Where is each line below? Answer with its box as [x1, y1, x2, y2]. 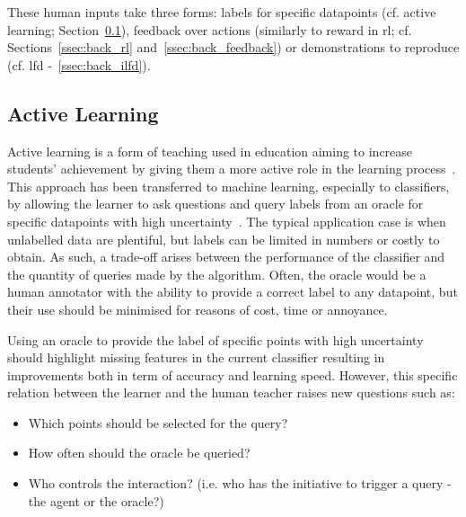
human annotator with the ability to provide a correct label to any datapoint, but [7, 282, 458, 301]
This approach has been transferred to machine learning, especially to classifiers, [7, 176, 450, 195]
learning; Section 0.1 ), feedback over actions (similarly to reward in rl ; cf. [7, 20, 412, 39]
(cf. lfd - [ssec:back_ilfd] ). [7, 55, 151, 74]
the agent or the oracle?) [28, 491, 164, 510]
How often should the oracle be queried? [28, 443, 251, 462]
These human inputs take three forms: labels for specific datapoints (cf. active [7, 3, 436, 21]
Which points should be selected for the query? [28, 413, 288, 432]
